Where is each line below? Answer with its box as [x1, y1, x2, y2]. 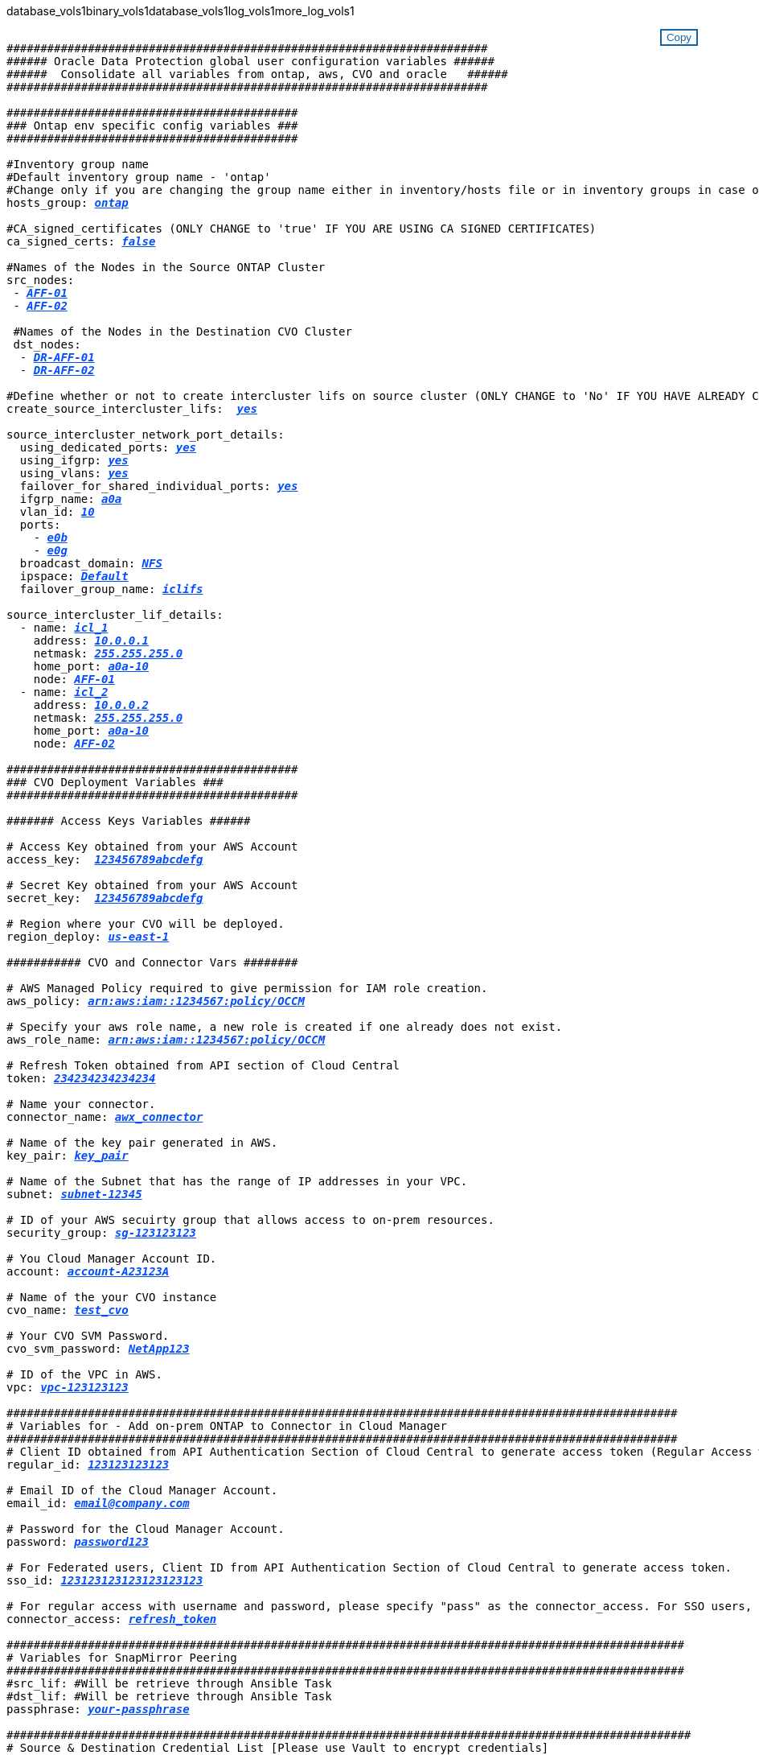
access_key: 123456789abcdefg [6, 853, 203, 866]
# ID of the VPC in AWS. [6, 1368, 162, 1381]
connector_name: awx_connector [6, 1110, 203, 1123]
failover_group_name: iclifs [19, 583, 203, 595]
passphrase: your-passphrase [6, 1703, 190, 1716]
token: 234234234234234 [6, 1072, 156, 1085]
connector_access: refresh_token [6, 1613, 217, 1625]
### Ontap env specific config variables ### [6, 119, 298, 132]
